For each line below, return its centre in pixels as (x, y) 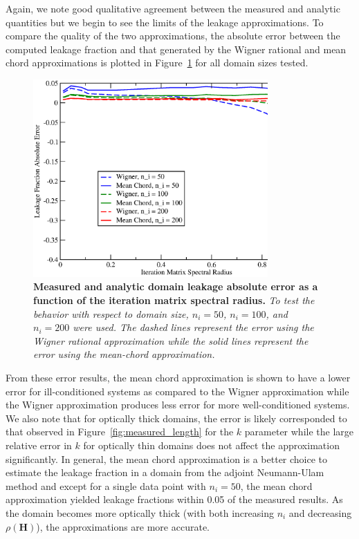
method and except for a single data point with (106, 485)
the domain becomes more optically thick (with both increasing (140, 512)
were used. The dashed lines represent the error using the (193, 327)
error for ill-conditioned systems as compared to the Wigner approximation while (177, 391)
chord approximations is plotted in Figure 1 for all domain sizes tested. (157, 63)
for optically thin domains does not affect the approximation (211, 445)
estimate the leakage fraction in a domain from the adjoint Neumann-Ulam (165, 472)
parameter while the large (299, 432)
